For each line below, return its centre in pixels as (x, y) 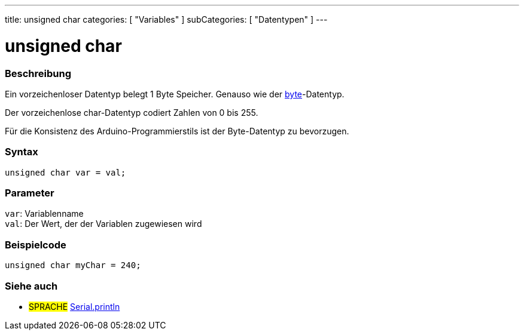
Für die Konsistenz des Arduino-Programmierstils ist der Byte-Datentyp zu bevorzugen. (177, 131)
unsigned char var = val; (65, 172)
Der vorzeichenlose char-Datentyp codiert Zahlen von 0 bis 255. (132, 112)
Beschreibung (38, 73)
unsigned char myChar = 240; (73, 265)
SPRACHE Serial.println (74, 306)
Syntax (22, 152)
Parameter (30, 193)
